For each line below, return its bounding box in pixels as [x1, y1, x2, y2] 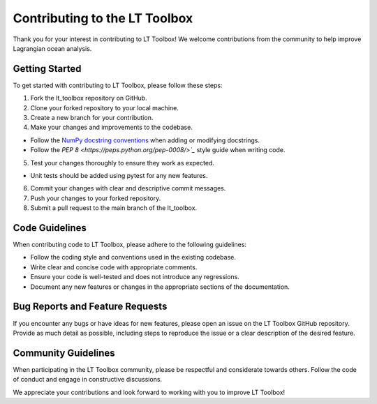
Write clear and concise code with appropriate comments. [30, 262, 198, 271]
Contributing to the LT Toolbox [13, 10, 193, 26]
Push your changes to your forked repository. [30, 194, 161, 202]
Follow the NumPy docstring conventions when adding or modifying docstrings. [30, 136, 260, 144]
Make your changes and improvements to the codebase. [30, 123, 193, 132]
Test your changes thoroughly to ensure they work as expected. [30, 158, 214, 167]
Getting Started [13, 63, 82, 75]
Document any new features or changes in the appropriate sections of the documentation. [30, 283, 290, 291]
